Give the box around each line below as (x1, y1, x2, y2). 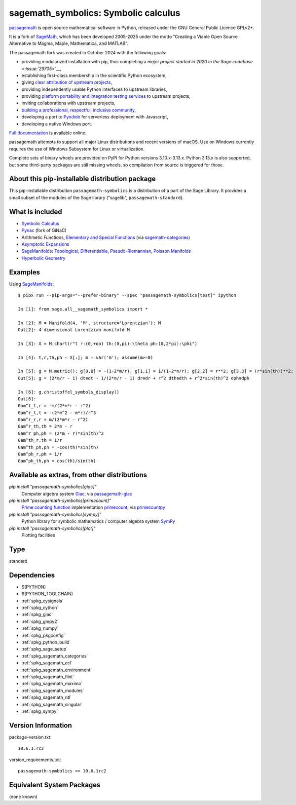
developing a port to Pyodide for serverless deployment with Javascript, (21, 114, 169, 120)
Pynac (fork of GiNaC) (21, 228, 67, 233)
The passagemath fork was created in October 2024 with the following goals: (9, 49, 167, 55)
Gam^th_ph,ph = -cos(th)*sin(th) (18, 444, 99, 450)
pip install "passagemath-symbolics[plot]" (9, 525, 96, 531)
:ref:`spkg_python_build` (21, 639, 71, 645)
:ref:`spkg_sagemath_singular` (21, 701, 83, 707)
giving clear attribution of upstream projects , (21, 79, 112, 85)
